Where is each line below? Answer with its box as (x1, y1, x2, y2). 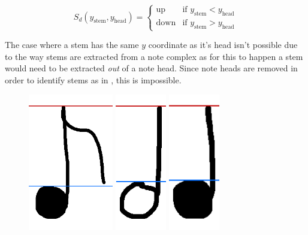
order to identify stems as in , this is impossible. (5, 73, 182, 86)
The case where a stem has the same (5, 38, 139, 51)
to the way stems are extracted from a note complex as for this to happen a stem (5, 50, 303, 62)
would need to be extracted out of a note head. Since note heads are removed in (5, 62, 298, 74)
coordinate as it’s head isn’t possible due (148, 38, 298, 51)
